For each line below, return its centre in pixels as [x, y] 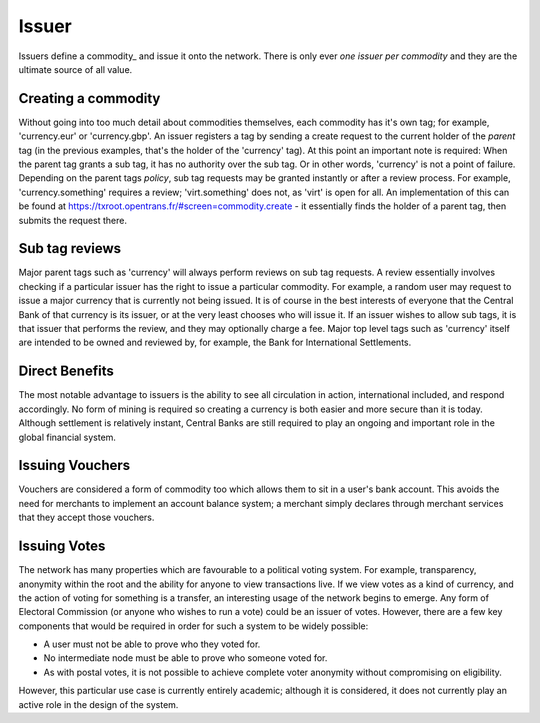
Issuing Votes [62, 546]
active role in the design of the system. [98, 704]
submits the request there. [72, 220]
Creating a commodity [89, 98]
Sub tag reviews [70, 248]
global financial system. [67, 437]
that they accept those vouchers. [86, 517]
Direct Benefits [66, 371]
